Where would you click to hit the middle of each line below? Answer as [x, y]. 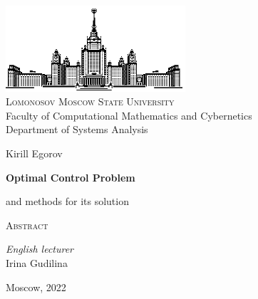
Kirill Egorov [34, 153]
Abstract [27, 225]
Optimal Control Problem [71, 177]
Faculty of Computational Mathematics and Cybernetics [129, 115]
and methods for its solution [67, 201]
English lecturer [40, 249]
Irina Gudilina [37, 262]
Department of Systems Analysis [77, 129]
